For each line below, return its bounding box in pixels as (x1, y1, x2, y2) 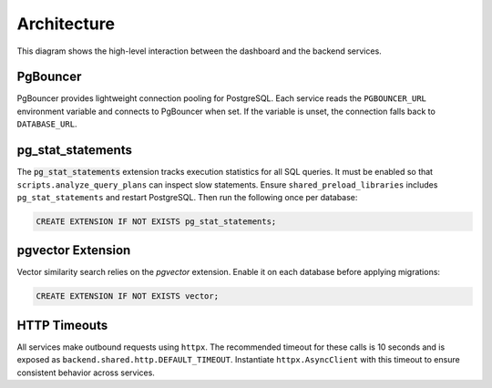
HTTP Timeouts (16, 317, 108, 332)
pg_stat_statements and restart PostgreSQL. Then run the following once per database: (16, 191, 358, 202)
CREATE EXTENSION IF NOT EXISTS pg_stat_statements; (36, 216, 277, 227)
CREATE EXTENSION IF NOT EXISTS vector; (36, 291, 219, 301)
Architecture (16, 14, 116, 34)
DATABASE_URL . (16, 118, 77, 129)
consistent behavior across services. (16, 367, 155, 378)
